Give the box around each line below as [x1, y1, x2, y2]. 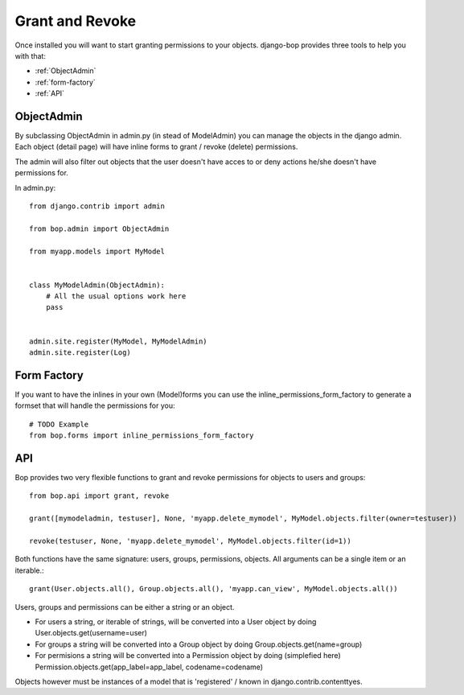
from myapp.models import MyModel [29, 246, 165, 256]
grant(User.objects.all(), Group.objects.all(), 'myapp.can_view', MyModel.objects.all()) [29, 584, 398, 594]
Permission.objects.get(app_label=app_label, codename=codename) [35, 662, 264, 672]
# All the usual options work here [45, 292, 187, 301]
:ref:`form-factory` [35, 77, 96, 87]
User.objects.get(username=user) [35, 628, 148, 638]
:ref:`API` [35, 88, 64, 98]
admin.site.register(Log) [29, 348, 132, 357]
